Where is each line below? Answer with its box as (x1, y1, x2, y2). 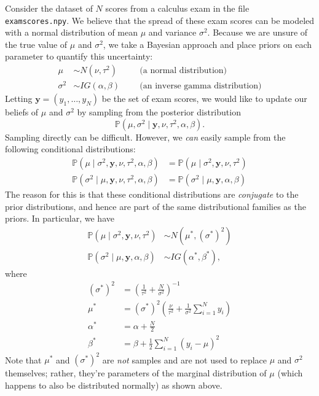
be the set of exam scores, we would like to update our (101, 92, 307, 105)
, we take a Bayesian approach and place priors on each (103, 37, 312, 50)
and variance (148, 26, 197, 39)
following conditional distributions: (5, 142, 136, 155)
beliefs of (5, 106, 39, 118)
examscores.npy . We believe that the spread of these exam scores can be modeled (5, 14, 315, 26)
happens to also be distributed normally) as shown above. (5, 379, 223, 392)
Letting (5, 92, 33, 105)
